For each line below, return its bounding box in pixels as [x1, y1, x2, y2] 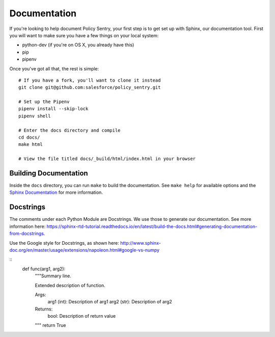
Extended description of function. [35, 282, 105, 288]
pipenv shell [18, 113, 51, 119]
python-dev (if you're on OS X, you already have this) [22, 42, 134, 48]
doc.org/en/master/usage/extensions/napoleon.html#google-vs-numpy [9, 247, 160, 253]
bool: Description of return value [47, 313, 116, 319]
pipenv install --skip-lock [18, 106, 89, 112]
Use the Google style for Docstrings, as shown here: [9, 240, 120, 246]
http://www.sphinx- [120, 240, 161, 246]
